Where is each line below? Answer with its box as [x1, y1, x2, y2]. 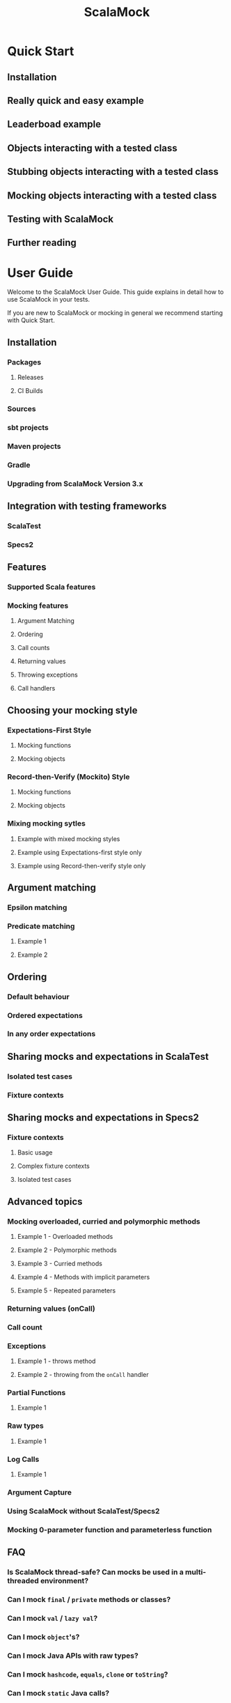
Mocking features [7, 601, 69, 610]
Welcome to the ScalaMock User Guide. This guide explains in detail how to [7, 288, 224, 296]
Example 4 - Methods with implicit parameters [17, 1273, 150, 1281]
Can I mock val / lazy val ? [7, 1614, 98, 1623]
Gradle [7, 460, 31, 470]
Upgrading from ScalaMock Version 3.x [7, 479, 143, 488]
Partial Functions [7, 1388, 66, 1398]
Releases [17, 373, 44, 381]
